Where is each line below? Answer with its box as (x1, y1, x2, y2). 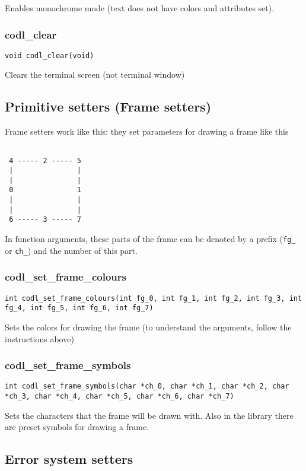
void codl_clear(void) (5, 51, 94, 60)
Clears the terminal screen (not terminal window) (5, 68, 185, 81)
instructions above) (5, 332, 74, 345)
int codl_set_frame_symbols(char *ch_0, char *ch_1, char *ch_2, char (5, 382, 289, 391)
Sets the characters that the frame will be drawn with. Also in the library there (5, 409, 294, 421)
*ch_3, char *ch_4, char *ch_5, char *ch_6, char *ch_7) (5, 392, 234, 401)
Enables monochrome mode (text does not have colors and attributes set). (5, 2, 275, 14)
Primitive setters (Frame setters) (5, 97, 212, 116)
